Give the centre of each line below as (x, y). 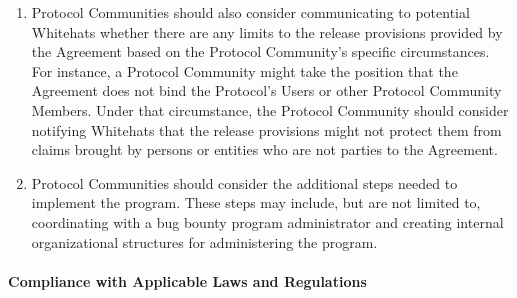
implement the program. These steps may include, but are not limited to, (256, 202)
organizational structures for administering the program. (204, 241)
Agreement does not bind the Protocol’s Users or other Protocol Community (266, 90)
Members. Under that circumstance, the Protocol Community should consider (270, 109)
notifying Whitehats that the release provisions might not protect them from (266, 129)
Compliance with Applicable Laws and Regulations (187, 280)
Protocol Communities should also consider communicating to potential (250, 12)
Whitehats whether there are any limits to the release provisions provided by (267, 31)
